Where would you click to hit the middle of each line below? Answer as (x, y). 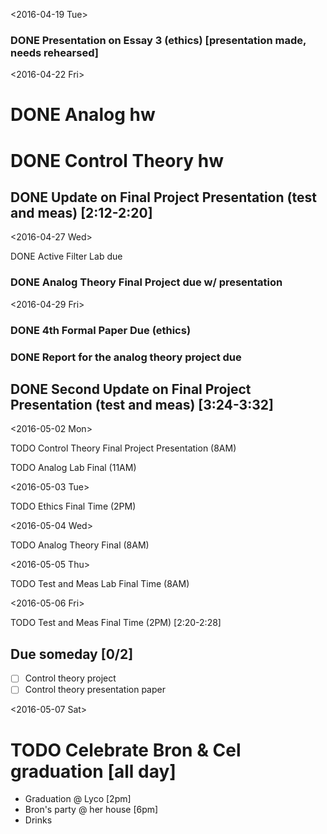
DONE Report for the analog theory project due (126, 357)
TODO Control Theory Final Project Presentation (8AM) (123, 448)
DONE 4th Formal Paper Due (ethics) (101, 330)
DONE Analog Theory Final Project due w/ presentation (146, 282)
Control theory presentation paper (95, 690)
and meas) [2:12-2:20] (81, 213)
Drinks (38, 820)
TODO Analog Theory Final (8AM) (80, 545)
